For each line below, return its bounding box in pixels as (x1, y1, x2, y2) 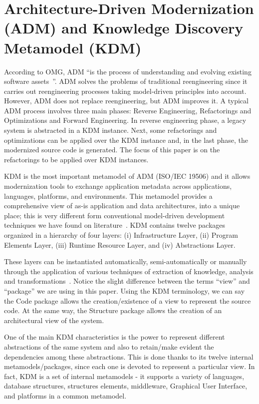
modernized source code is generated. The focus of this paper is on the (4, 144, 220, 155)
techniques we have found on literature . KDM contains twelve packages (4, 220, 226, 230)
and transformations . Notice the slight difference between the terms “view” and (4, 276, 250, 286)
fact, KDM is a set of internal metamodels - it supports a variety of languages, (4, 371, 245, 381)
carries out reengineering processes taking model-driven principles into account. (4, 85, 247, 96)
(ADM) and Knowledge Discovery (4, 17, 244, 38)
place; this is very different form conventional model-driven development (4, 210, 225, 220)
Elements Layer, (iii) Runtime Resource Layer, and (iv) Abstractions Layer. (4, 239, 236, 250)
